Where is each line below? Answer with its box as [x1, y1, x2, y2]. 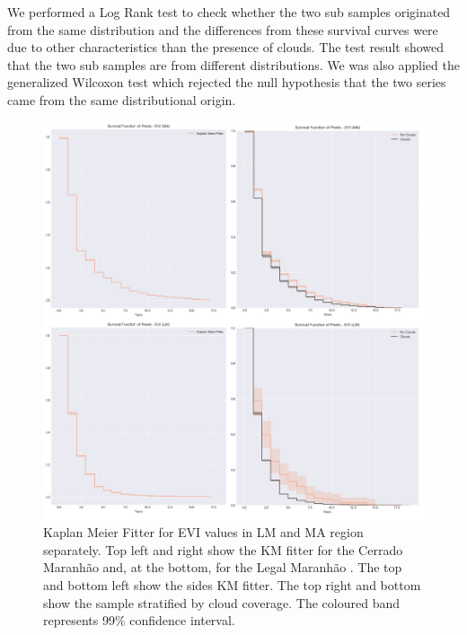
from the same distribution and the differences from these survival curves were [7, 20, 438, 39]
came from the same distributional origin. [7, 90, 236, 109]
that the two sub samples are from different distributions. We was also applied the [7, 55, 460, 74]
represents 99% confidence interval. [43, 611, 235, 630]
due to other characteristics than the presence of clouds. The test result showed [7, 38, 445, 57]
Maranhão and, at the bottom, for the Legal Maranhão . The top [43, 558, 402, 577]
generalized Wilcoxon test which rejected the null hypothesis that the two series [7, 73, 446, 92]
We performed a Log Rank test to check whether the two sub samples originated [7, 3, 451, 21]
